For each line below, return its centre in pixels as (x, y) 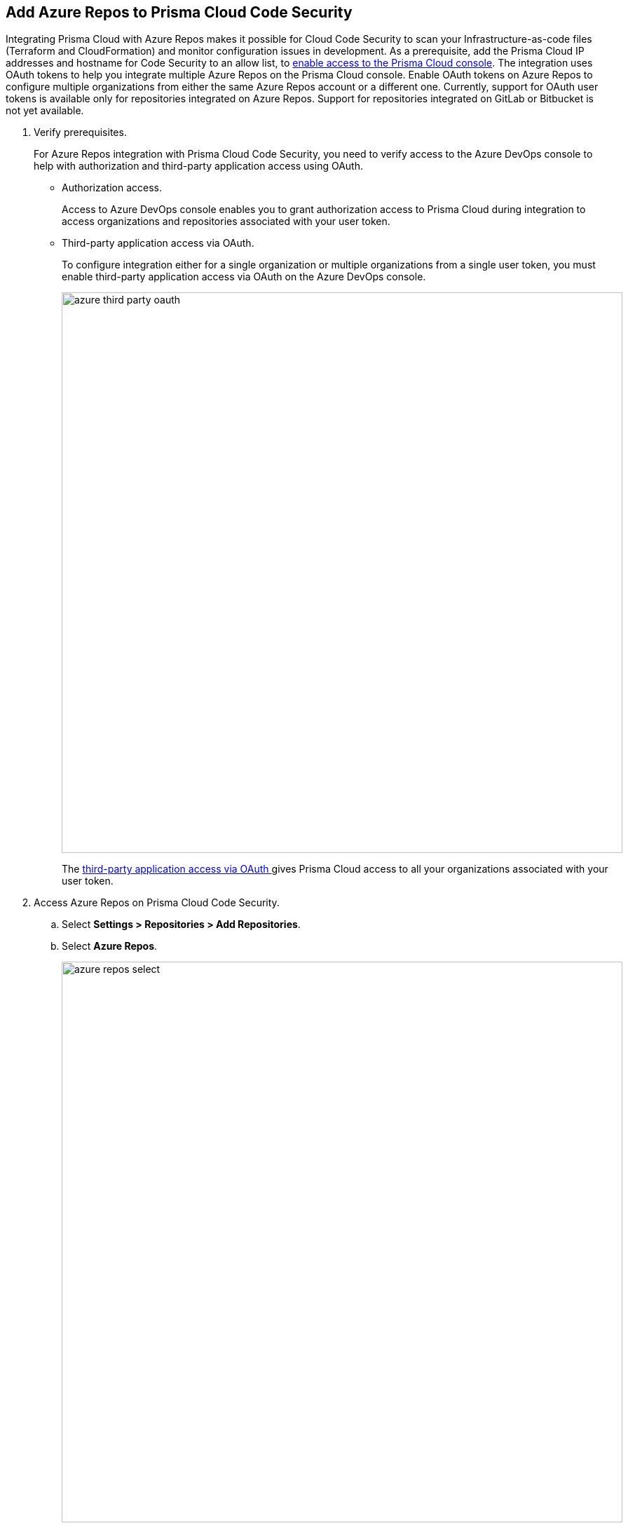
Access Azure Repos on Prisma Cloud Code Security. (157, 903)
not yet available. (45, 111)
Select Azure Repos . (110, 946)
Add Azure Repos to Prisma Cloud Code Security (179, 12)
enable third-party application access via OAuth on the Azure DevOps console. (244, 277)
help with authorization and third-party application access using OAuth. (199, 166)
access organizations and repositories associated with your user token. (226, 221)
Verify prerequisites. (80, 132)
